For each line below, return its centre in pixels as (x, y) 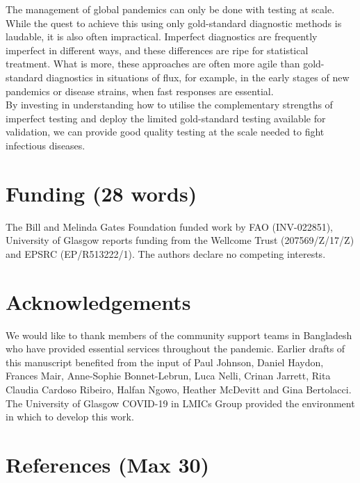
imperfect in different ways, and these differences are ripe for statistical (157, 50)
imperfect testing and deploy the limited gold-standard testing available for (166, 118)
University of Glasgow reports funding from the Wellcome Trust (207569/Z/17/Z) (180, 240)
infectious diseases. (46, 145)
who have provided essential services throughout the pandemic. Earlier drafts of (175, 349)
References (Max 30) (108, 464)
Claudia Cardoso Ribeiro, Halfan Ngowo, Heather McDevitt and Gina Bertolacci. (179, 389)
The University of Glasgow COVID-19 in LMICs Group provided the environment (180, 403)
